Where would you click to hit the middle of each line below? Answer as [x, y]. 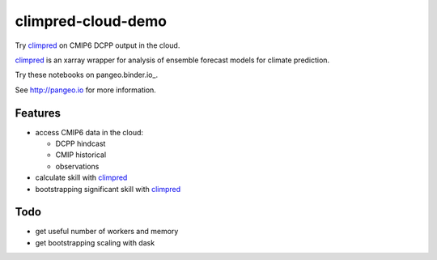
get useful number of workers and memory [107, 232]
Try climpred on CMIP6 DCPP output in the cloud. [98, 45]
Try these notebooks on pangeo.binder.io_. [86, 75]
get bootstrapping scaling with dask [95, 242]
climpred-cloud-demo [91, 21]
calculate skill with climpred [81, 177]
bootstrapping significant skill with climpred [108, 189]
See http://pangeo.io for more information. [86, 90]
